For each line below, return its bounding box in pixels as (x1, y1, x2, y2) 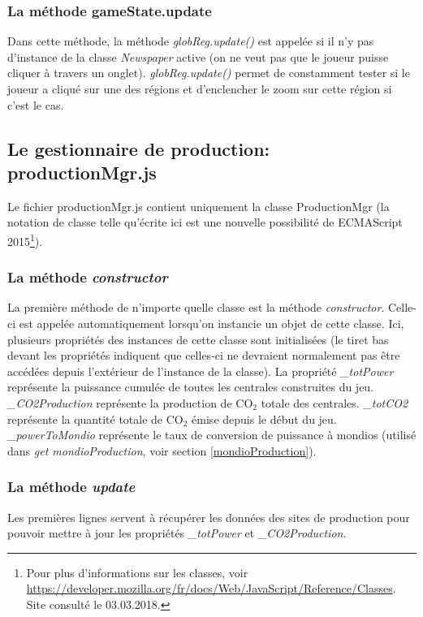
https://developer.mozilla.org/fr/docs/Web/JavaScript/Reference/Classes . (26, 580, 396, 597)
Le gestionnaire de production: (7, 136, 270, 161)
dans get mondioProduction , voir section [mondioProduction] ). (7, 442, 317, 459)
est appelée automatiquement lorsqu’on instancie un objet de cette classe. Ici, (19, 315, 404, 332)
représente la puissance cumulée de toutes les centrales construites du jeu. (7, 378, 374, 395)
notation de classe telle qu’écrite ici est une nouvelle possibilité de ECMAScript (7, 214, 403, 231)
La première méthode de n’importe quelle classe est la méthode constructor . (7, 299, 385, 316)
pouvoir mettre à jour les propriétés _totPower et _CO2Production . (7, 524, 347, 541)
